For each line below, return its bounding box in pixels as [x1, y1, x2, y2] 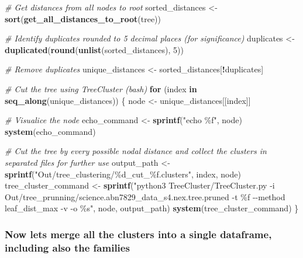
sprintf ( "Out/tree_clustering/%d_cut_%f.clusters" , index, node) [5, 168, 241, 180]
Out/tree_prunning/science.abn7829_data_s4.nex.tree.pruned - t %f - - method [5, 190, 285, 203]
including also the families [5, 240, 130, 254]
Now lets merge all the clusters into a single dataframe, [5, 226, 272, 241]
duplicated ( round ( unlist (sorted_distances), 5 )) [5, 43, 184, 55]
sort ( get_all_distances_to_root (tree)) [5, 12, 161, 25]
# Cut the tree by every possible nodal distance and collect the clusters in [5, 145, 267, 157]
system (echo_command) [5, 125, 96, 137]
